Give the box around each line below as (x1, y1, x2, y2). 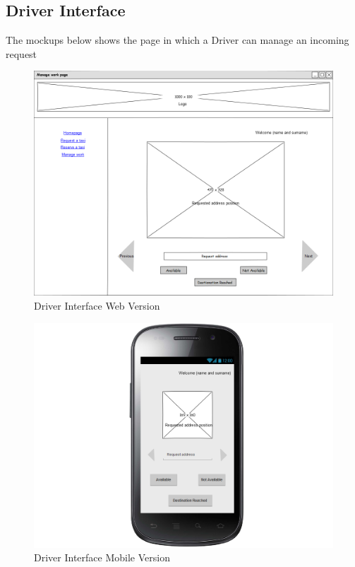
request (6, 46, 37, 61)
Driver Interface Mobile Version (34, 550, 170, 565)
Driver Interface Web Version (34, 298, 160, 312)
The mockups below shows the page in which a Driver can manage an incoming (6, 33, 349, 47)
